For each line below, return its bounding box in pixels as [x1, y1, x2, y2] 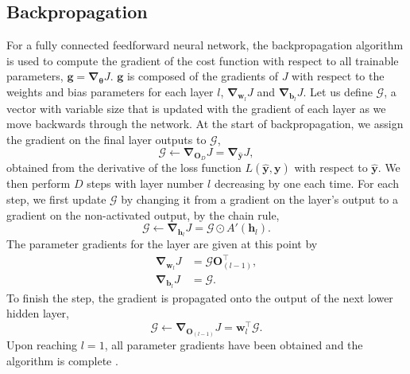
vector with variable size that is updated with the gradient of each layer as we [6, 99, 386, 116]
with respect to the [292, 68, 385, 84]
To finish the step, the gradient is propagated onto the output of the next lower [6, 289, 393, 306]
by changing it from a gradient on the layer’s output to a [121, 191, 398, 208]
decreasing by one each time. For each [214, 175, 399, 192]
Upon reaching [6, 337, 78, 353]
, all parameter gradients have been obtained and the [104, 337, 363, 353]
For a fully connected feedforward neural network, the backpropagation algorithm [6, 37, 404, 53]
